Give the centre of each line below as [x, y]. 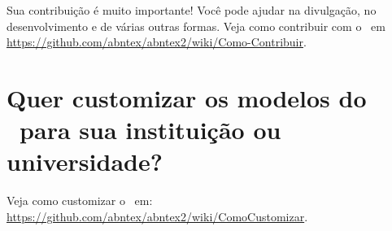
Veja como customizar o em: [80, 200]
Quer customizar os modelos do [187, 97]
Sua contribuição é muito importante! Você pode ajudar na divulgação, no [192, 10]
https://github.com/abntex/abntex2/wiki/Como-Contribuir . [157, 42]
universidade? [85, 161]
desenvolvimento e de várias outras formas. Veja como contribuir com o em [196, 26]
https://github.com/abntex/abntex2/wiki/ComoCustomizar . [157, 216]
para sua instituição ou [150, 130]
